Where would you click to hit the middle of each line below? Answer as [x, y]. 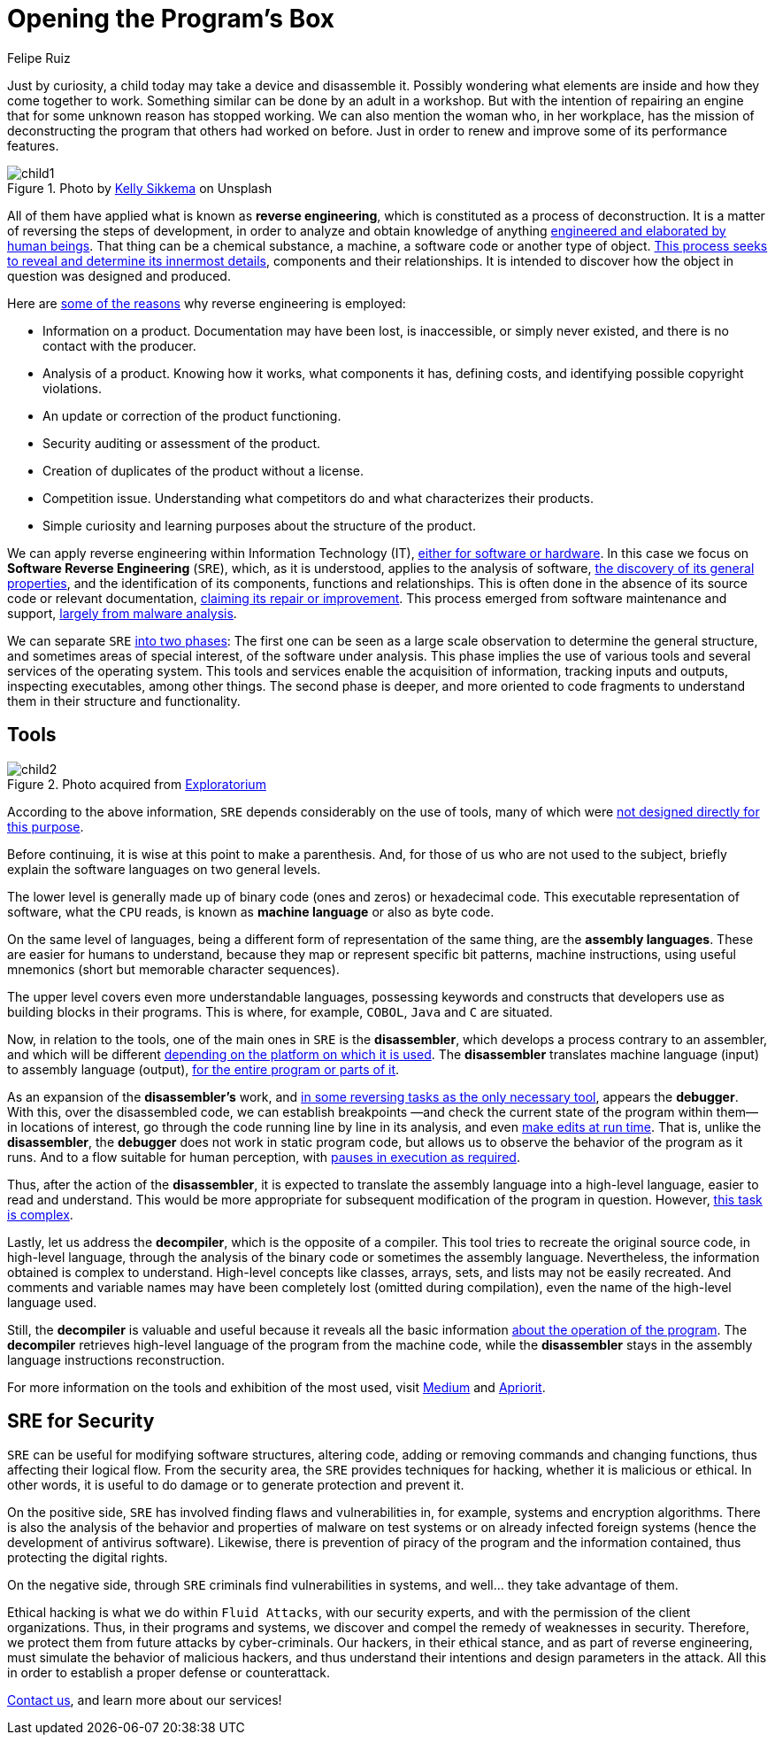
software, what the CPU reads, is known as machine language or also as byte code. [251, 911]
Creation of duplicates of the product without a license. [203, 470]
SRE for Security [81, 1421]
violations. [72, 388]
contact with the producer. [119, 345]
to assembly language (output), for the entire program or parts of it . [203, 1069]
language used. [52, 1302]
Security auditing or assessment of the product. [182, 443]
